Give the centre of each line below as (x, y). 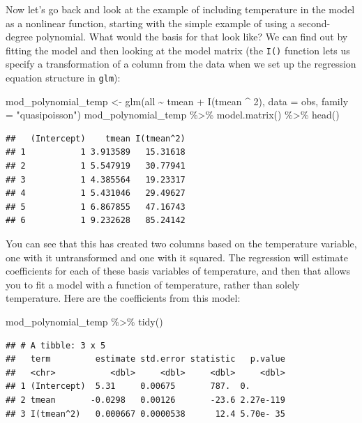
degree (19, 37)
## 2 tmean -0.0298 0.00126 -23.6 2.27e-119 (145, 400)
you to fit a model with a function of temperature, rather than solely (153, 284)
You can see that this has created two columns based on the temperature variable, (181, 244)
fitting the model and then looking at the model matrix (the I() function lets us (178, 50)
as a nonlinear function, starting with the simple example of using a (151, 23)
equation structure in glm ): (63, 78)
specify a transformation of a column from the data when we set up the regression (181, 64)
